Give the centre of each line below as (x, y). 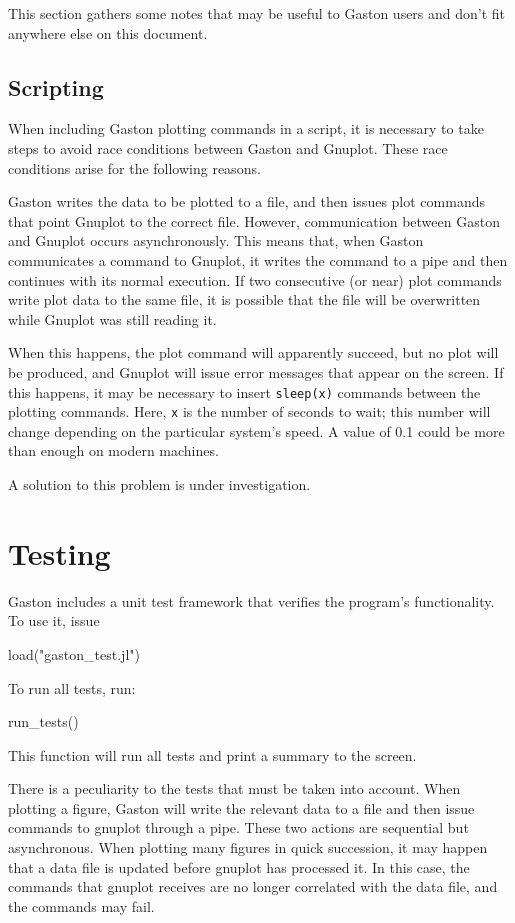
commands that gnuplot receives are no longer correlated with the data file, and (253, 886)
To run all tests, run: (72, 687)
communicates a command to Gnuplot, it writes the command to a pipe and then (258, 259)
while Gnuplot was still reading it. (112, 318)
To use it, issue (54, 620)
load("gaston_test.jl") (74, 653)
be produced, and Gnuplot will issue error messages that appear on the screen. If (256, 371)
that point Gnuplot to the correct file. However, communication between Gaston (254, 220)
